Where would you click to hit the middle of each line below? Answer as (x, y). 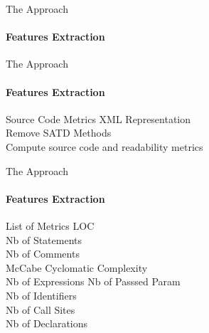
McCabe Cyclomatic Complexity (77, 267)
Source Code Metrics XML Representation (98, 118)
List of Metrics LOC (50, 225)
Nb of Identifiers (41, 295)
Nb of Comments (43, 254)
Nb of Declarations (47, 323)
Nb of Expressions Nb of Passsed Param (93, 281)
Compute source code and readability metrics (104, 146)
